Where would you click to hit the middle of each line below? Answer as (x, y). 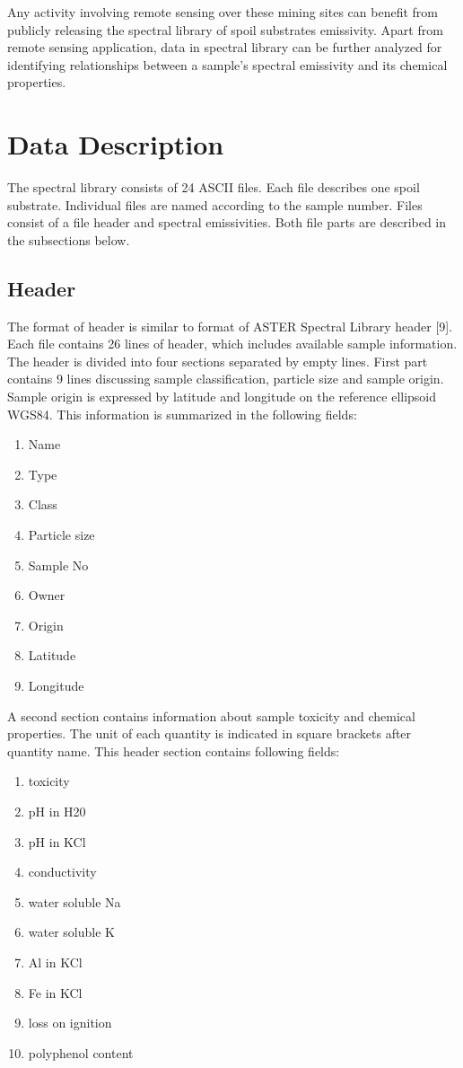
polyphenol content (81, 1052)
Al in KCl (55, 962)
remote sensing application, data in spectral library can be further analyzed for (225, 47)
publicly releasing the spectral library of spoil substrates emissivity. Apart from (225, 29)
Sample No (58, 565)
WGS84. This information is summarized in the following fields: (182, 414)
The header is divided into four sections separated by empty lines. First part (218, 361)
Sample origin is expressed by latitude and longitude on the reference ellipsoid (222, 397)
